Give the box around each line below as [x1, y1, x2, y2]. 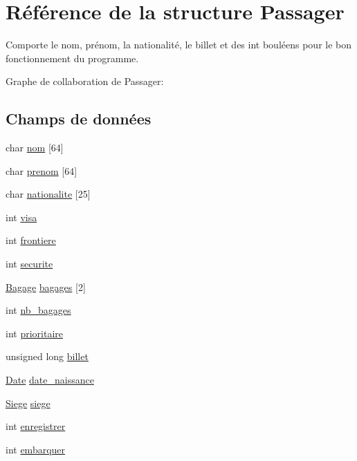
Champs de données [6, 108, 152, 129]
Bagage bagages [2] [6, 279, 86, 294]
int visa [6, 209, 37, 224]
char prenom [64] [6, 163, 77, 178]
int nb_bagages [6, 303, 71, 317]
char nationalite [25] [6, 187, 91, 201]
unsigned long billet [6, 349, 89, 364]
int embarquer [6, 442, 66, 456]
